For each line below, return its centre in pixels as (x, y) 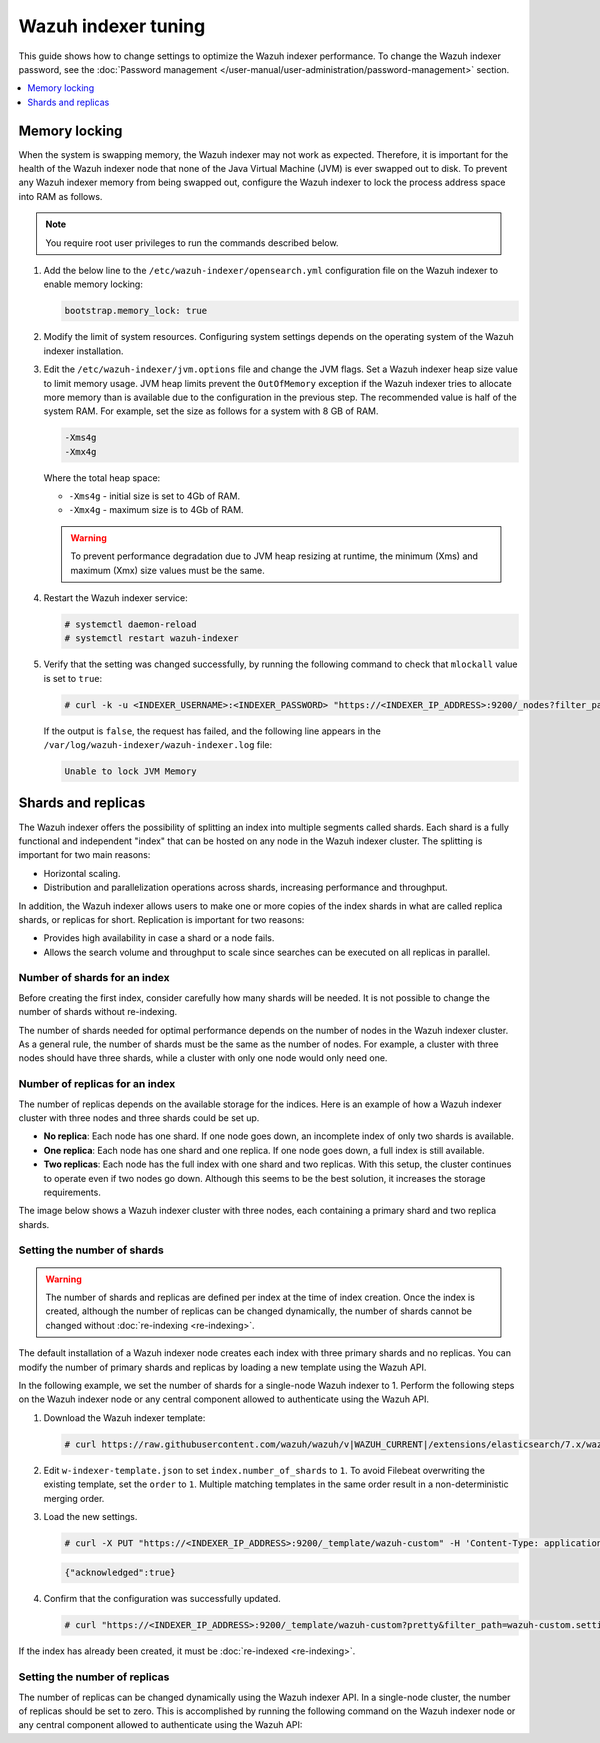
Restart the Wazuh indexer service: (116, 597)
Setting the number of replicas (94, 1677)
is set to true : (73, 678)
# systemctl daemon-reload (130, 624)
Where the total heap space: (102, 477)
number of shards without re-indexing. (98, 1012)
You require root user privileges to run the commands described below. (192, 242)
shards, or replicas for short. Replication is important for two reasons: (161, 919)
